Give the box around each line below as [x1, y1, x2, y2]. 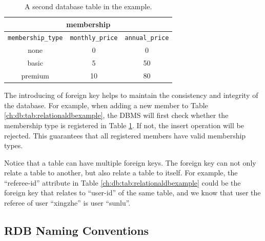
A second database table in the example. [25, 1, 152, 11]
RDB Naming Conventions [4, 223, 149, 238]
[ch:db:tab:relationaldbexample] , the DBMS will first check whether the [4, 110, 229, 120]
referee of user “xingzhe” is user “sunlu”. [4, 197, 131, 208]
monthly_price [70, 34, 118, 42]
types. [4, 140, 23, 151]
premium [21, 70, 49, 81]
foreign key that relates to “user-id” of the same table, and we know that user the [4, 187, 261, 198]
